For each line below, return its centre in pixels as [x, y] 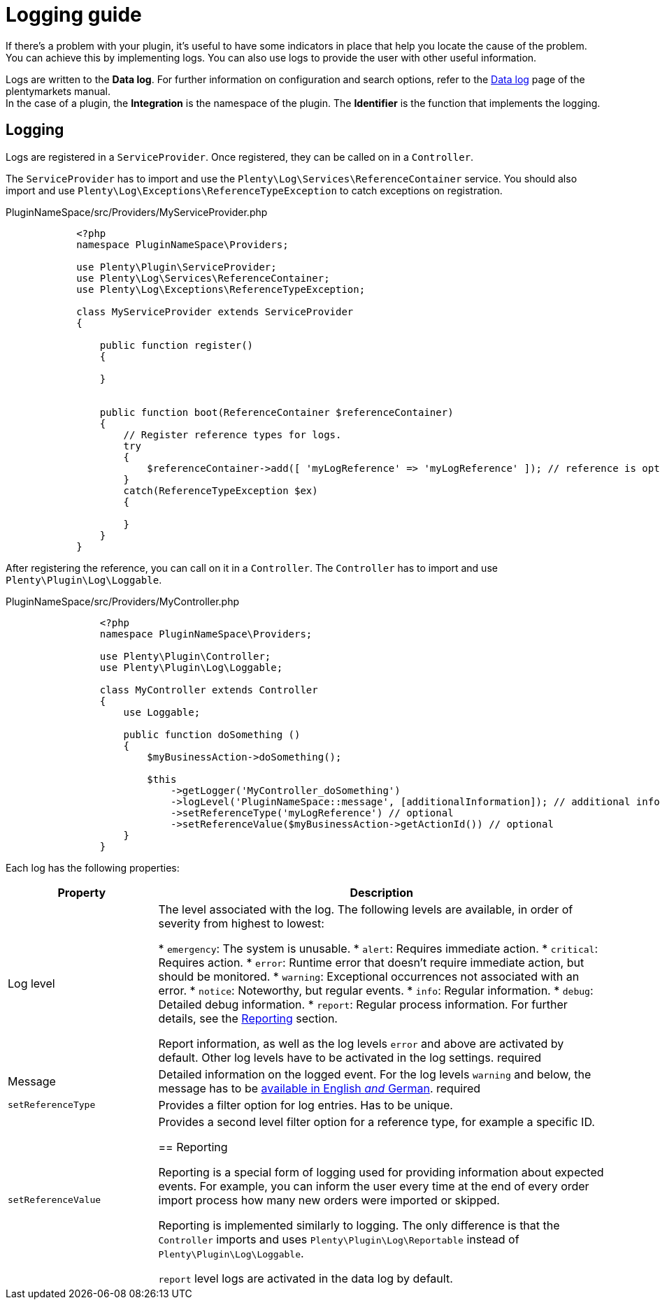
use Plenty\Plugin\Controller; [185, 656]
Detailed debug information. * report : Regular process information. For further [363, 1004]
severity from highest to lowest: [241, 923]
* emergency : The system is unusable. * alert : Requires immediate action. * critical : [378, 948]
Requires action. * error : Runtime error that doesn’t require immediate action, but [371, 962]
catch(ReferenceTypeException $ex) [221, 490]
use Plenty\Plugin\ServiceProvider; [177, 267]
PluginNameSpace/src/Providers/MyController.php [123, 601]
